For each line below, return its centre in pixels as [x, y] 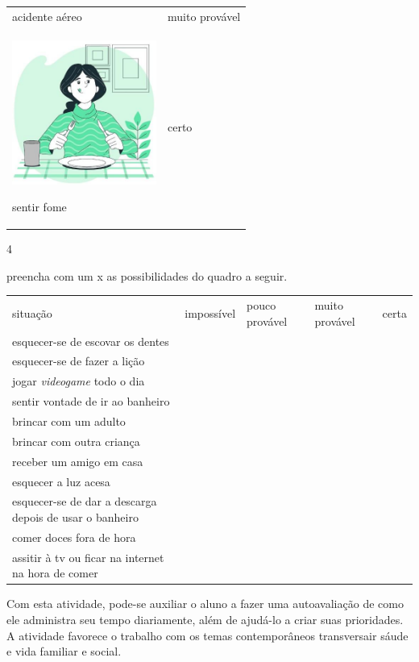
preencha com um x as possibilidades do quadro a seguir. [147, 275]
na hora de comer [55, 573]
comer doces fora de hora [74, 537]
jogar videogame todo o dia [79, 381]
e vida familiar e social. [64, 651]
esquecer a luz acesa [61, 481]
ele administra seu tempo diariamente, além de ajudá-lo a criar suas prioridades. [205, 619]
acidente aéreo [47, 16]
